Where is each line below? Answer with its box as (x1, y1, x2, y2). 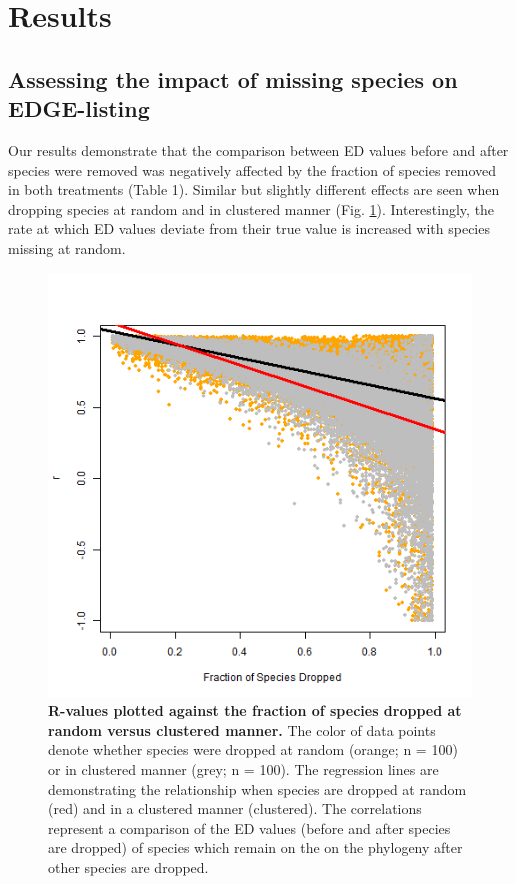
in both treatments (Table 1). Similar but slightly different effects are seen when (8, 179, 500, 200)
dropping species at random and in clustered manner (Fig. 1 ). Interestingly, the (8, 198, 495, 219)
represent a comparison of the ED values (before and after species (48, 817, 451, 838)
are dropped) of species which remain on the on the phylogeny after (48, 837, 463, 858)
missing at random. (8, 237, 126, 258)
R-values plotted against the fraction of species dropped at (48, 700, 462, 721)
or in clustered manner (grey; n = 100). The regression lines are (48, 758, 439, 779)
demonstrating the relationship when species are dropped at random (48, 778, 467, 799)
